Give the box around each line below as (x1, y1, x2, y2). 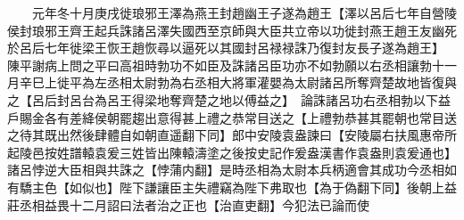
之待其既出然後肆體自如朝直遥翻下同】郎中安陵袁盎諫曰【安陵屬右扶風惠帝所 (7, 126, 457, 144)
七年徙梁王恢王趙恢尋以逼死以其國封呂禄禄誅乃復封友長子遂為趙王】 (44, 38, 438, 57)
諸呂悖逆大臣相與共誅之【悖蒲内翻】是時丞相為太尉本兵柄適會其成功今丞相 (7, 160, 444, 179)
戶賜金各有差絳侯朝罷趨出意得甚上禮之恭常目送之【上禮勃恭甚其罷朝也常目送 (7, 108, 457, 126)
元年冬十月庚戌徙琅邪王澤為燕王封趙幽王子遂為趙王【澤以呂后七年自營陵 (31, 4, 457, 21)
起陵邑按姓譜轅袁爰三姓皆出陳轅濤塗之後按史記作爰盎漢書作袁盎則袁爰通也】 (7, 143, 457, 161)
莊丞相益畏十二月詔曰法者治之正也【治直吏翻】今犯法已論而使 (7, 195, 369, 214)
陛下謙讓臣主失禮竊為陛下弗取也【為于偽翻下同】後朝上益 (119, 177, 457, 196)
